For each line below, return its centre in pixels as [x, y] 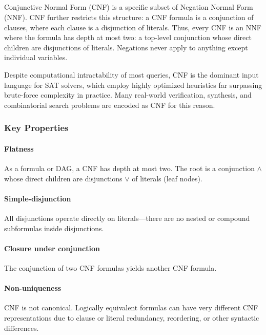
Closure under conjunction [52, 248]
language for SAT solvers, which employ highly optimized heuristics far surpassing [133, 85]
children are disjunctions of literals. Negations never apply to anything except [126, 47]
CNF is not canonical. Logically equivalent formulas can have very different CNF [131, 308]
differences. [22, 328]
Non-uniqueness [33, 288]
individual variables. [36, 57]
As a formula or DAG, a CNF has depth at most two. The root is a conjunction [129, 168]
